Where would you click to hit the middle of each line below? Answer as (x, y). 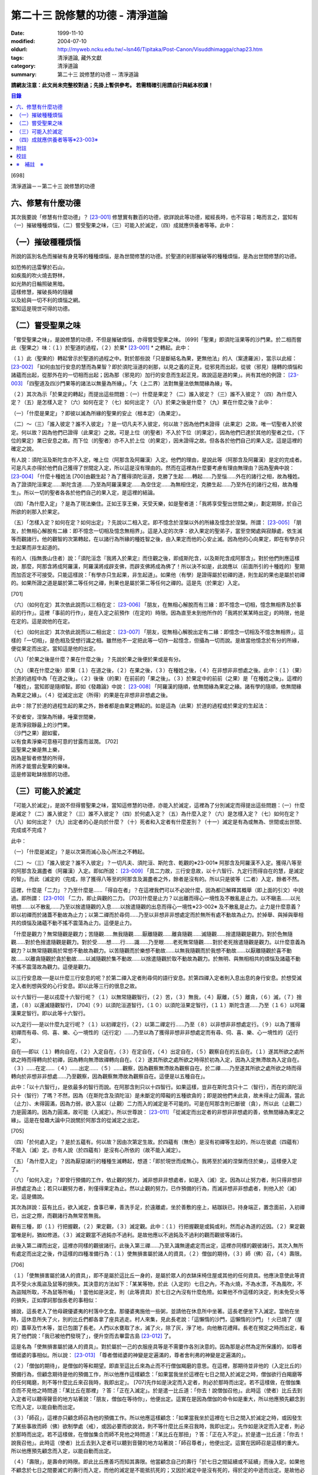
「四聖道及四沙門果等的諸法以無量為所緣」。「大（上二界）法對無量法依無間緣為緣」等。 (130, 383)
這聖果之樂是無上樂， (37, 750)
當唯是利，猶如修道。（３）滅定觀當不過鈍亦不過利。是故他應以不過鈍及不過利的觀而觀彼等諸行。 (128, 1235)
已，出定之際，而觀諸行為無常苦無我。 (57, 1215)
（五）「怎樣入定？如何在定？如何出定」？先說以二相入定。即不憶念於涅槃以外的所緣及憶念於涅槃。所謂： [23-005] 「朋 (156, 523)
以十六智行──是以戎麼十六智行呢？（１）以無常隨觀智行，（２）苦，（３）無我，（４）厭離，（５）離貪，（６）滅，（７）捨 (156, 997)
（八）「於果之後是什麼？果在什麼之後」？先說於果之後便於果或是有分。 (97, 659)
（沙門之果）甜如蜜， (37, 733)
